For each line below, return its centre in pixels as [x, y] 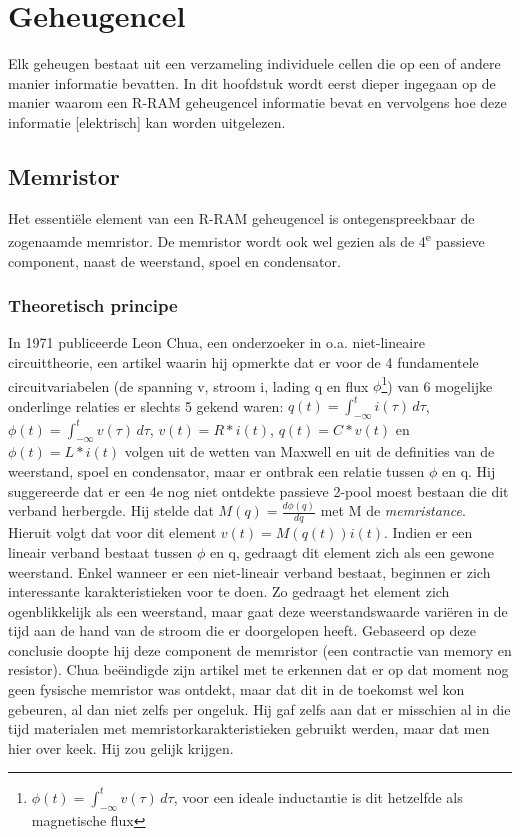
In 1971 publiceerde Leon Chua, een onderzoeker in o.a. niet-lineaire [216, 342]
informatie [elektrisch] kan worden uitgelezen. [147, 121]
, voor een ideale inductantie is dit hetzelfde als [318, 796]
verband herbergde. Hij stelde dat [111, 510]
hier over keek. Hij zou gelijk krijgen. [121, 747]
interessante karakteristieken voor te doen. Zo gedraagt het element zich [229, 591]
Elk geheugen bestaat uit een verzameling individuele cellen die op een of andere [254, 63]
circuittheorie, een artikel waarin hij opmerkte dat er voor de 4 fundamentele [243, 361]
